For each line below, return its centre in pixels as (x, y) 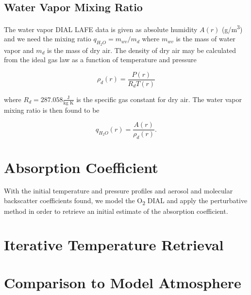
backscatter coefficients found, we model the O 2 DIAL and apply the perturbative (126, 201)
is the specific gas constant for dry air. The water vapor (159, 99)
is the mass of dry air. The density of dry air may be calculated (142, 50)
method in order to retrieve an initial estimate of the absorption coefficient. (116, 211)
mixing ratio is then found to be (52, 110)
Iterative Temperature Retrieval (114, 244)
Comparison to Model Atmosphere (123, 283)
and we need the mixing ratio (48, 39)
